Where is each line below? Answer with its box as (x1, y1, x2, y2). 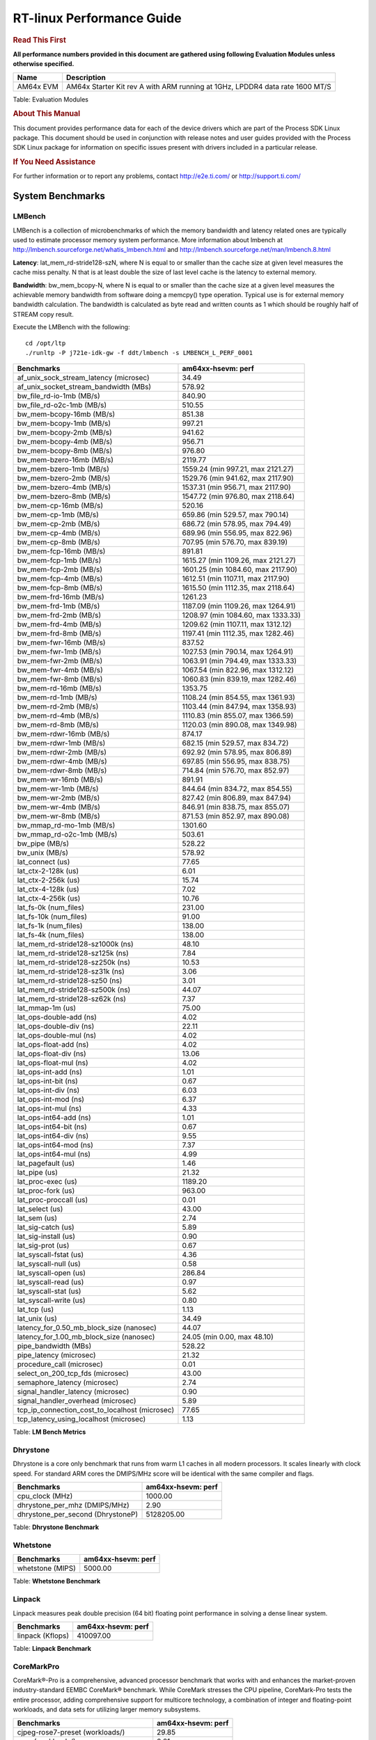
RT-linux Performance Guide (13, 10, 182, 26)
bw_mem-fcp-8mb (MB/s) (17, 583, 103, 593)
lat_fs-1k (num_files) (17, 921, 83, 931)
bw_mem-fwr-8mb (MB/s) (17, 674, 103, 684)
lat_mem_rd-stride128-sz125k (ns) (17, 949, 129, 958)
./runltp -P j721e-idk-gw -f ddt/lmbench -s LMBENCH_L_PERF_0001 (25, 349, 253, 356)
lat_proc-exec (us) (17, 1177, 78, 1187)
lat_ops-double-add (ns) (17, 1013, 97, 1022)
